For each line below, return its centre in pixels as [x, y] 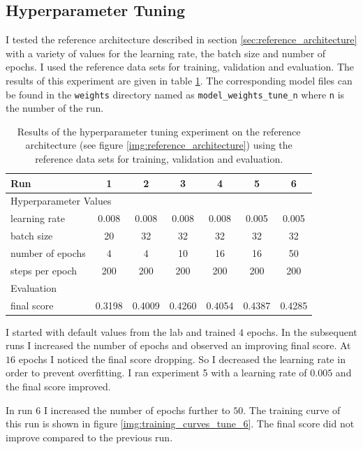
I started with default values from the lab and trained [121, 331]
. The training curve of [292, 410]
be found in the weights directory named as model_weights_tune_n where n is [175, 94]
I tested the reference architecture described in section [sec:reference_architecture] [181, 39]
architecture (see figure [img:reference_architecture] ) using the [159, 145]
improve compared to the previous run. [89, 437]
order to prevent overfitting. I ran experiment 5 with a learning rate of [156, 373]
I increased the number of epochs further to [137, 410]
